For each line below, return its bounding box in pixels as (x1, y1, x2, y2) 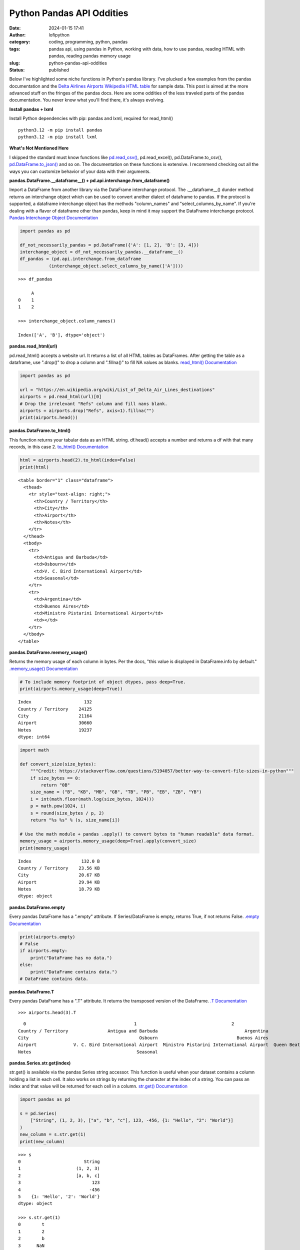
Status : (9, 66, 25, 72)
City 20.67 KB (18, 872, 100, 878)
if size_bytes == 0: (30, 775, 81, 781)
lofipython (48, 31, 70, 37)
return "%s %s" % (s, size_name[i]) (30, 817, 120, 822)
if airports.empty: (19, 948, 67, 953)
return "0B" (40, 782, 70, 787)
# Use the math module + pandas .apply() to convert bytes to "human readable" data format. (19, 831, 254, 837)
